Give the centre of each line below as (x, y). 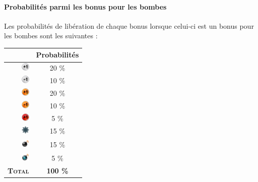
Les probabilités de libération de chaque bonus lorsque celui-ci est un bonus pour (129, 25)
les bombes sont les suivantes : (51, 36)
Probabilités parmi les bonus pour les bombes (85, 6)
